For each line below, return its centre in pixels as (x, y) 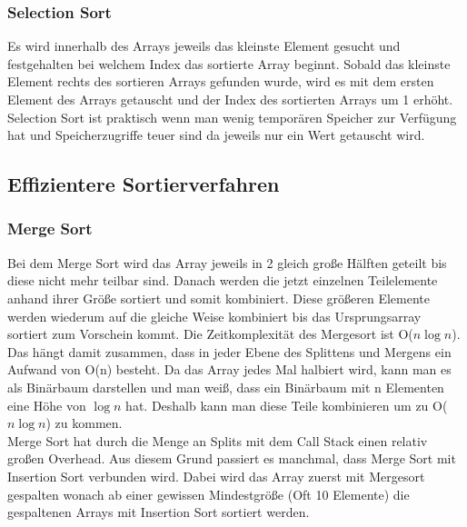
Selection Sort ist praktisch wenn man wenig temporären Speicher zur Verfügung (232, 117)
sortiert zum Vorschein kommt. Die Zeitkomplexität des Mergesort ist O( (210, 334)
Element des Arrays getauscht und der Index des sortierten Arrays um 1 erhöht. (230, 99)
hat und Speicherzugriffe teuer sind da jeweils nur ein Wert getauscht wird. (216, 135)
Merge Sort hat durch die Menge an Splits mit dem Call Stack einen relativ (218, 440)
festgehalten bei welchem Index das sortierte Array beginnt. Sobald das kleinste (229, 63)
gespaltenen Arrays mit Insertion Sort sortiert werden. (159, 512)
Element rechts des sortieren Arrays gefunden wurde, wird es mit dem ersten (221, 81)
